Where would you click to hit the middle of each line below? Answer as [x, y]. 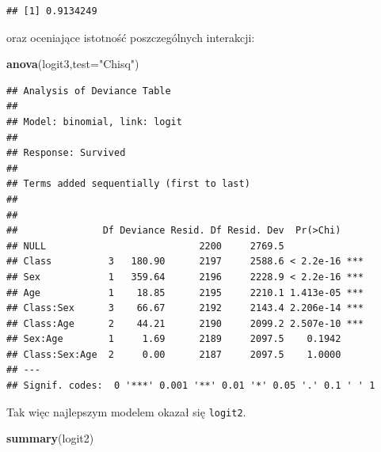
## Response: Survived [66, 153]
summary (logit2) [50, 438]
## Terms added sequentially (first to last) [128, 184]
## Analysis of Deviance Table [89, 91]
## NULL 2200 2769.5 [145, 246]
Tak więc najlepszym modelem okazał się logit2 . [126, 411]
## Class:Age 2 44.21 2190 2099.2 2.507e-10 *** [185, 323]
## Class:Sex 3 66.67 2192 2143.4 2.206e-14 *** [185, 308]
